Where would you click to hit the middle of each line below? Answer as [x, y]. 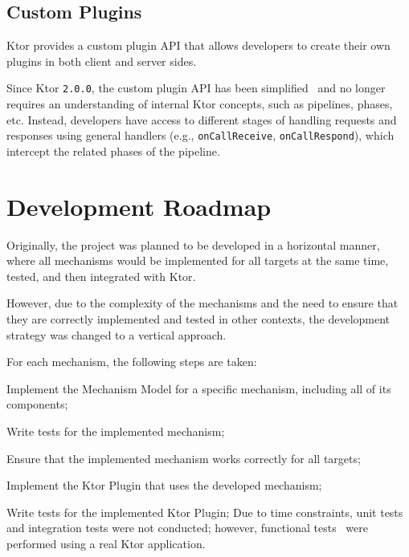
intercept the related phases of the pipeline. [113, 150]
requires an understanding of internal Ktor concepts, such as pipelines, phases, [200, 104]
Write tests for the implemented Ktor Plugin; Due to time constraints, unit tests [205, 512]
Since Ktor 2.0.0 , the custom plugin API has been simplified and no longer [196, 88]
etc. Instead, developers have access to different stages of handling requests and [202, 119]
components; [37, 404]
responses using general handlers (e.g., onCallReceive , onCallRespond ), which [200, 135]
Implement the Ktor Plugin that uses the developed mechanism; [164, 485]
